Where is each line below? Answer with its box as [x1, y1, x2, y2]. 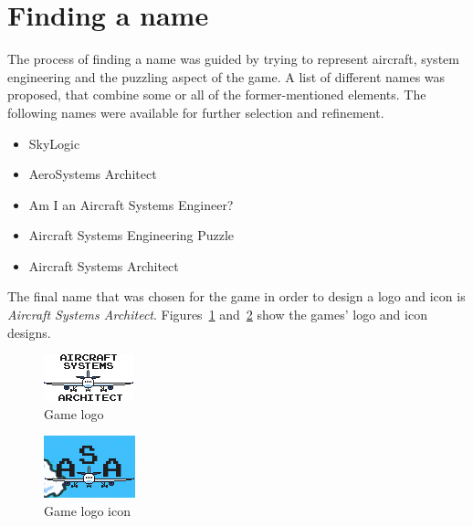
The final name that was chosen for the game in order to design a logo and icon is [7, 287, 466, 306]
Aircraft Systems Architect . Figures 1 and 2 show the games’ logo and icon [7, 305, 427, 324]
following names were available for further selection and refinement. [7, 102, 384, 121]
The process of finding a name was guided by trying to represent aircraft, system [7, 49, 459, 68]
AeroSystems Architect [28, 164, 157, 184]
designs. [7, 322, 51, 342]
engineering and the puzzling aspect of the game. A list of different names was [7, 67, 446, 86]
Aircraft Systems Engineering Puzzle [28, 226, 235, 245]
